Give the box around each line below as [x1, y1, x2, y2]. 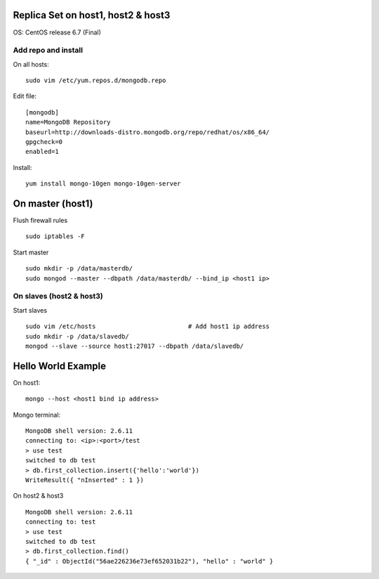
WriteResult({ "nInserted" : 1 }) [25, 476, 144, 484]
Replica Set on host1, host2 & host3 [13, 9, 171, 21]
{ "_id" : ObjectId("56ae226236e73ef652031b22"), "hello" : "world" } [25, 557, 274, 565]
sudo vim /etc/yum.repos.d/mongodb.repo [25, 77, 166, 84]
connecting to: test [25, 518, 96, 526]
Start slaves [13, 306, 48, 314]
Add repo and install [13, 46, 84, 56]
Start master [13, 248, 49, 256]
